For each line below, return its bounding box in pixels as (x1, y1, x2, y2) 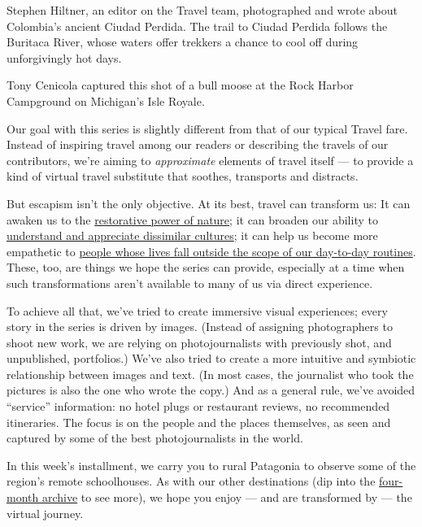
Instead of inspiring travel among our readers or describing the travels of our (7, 136, 389, 153)
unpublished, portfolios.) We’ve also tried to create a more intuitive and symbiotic (7, 350, 416, 367)
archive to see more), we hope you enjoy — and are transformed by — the (41, 489, 412, 506)
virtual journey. (7, 504, 84, 521)
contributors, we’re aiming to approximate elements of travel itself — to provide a (7, 151, 414, 168)
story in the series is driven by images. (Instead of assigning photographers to (7, 318, 393, 335)
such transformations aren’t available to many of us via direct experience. (7, 274, 373, 291)
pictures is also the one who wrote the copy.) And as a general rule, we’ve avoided (7, 381, 415, 399)
